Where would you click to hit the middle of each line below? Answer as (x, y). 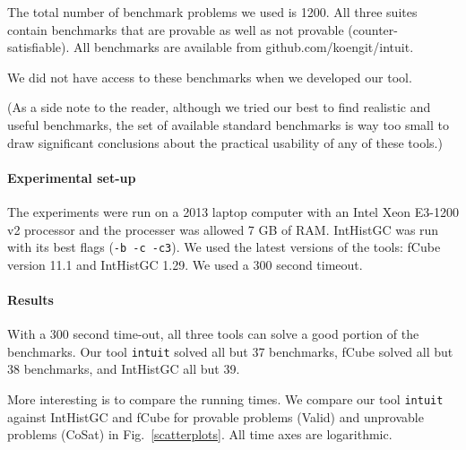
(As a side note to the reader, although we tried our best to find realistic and (219, 107)
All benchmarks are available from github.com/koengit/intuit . (244, 47)
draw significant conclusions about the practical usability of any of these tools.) (225, 142)
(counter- (373, 29)
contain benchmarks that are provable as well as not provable (176, 29)
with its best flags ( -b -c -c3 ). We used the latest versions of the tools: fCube (224, 247)
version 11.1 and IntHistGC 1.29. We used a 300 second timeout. (185, 264)
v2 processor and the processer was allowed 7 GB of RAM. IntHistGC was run (223, 229)
